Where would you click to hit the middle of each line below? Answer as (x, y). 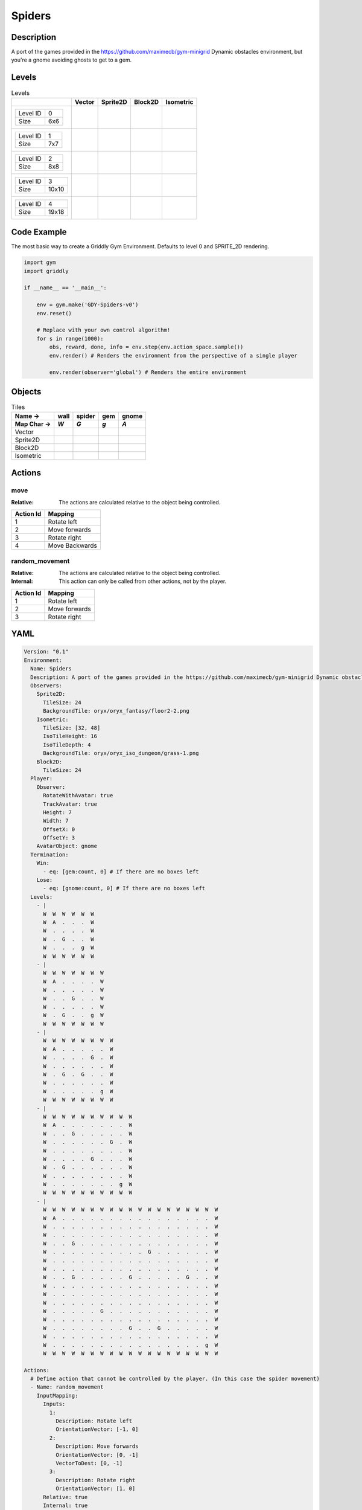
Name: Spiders (51, 669)
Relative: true (65, 1497)
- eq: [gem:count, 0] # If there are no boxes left (121, 872)
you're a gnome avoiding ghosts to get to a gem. (71, 60)
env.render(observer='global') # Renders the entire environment (148, 372)
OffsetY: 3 (59, 838)
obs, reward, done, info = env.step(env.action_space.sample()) (146, 347)
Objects (26, 392)
